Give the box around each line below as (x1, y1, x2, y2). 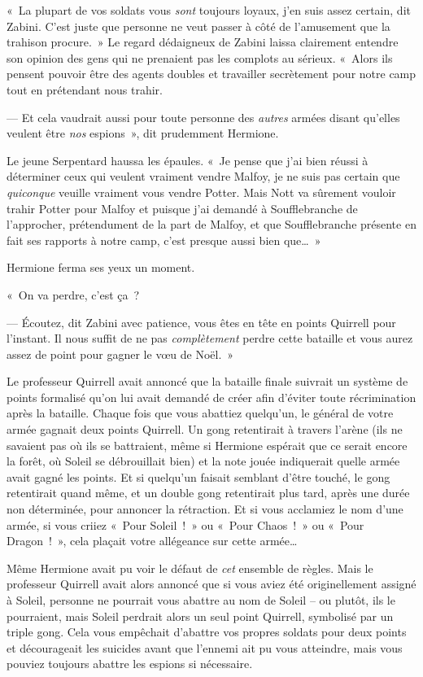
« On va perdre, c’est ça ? (7, 286, 140, 303)
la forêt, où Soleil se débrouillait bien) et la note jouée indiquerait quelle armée (7, 452, 400, 470)
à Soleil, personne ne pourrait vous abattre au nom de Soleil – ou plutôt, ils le (7, 592, 395, 608)
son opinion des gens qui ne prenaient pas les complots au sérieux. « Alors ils (7, 49, 393, 66)
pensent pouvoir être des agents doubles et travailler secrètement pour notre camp (7, 65, 416, 82)
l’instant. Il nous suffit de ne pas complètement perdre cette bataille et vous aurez (7, 330, 413, 347)
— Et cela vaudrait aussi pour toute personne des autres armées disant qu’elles (7, 108, 400, 125)
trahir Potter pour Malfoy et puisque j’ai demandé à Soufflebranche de (7, 199, 358, 216)
